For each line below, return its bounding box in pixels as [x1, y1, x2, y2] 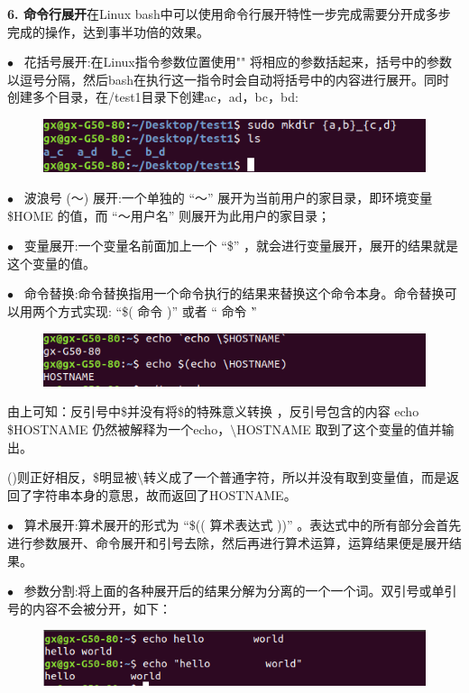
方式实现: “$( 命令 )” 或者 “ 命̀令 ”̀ [57, 302, 257, 321]
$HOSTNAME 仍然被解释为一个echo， [7, 420, 231, 438]
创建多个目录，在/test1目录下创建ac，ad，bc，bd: [7, 87, 299, 106]
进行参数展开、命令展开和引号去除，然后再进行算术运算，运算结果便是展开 [7, 533, 449, 552]
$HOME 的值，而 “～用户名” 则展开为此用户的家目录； [7, 205, 330, 224]
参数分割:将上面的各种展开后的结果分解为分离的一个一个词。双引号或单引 [23, 581, 457, 600]
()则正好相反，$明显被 [7, 468, 137, 487]
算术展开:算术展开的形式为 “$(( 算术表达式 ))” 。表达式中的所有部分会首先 [23, 515, 462, 534]
